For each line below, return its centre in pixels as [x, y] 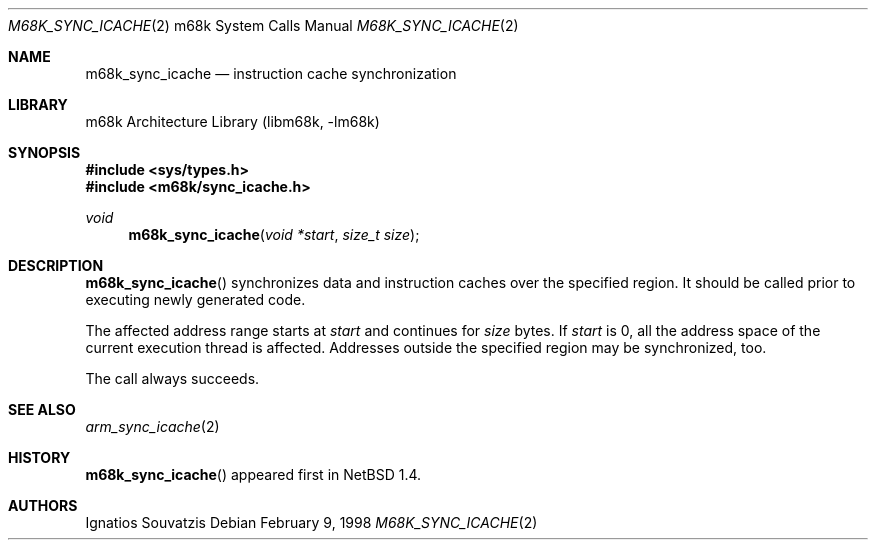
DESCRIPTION [56, 265]
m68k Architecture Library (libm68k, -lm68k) [232, 121]
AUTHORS [43, 505]
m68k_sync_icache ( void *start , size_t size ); [274, 234]
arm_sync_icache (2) [152, 426]
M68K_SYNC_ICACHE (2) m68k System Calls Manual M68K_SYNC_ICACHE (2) [263, 25]
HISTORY [39, 457]
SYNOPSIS [44, 152]
